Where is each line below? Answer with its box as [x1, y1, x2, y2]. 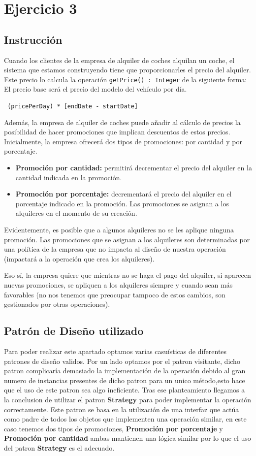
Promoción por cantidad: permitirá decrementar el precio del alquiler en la [15, 163, 252, 173]
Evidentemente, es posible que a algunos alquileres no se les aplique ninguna [4, 225, 234, 235]
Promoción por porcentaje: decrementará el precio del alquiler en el [15, 189, 232, 199]
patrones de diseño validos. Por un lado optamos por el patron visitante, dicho [4, 356, 240, 366]
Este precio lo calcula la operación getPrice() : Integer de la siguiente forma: [4, 74, 247, 84]
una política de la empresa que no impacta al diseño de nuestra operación [4, 244, 226, 254]
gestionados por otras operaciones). [4, 299, 110, 309]
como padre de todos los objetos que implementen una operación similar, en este [4, 414, 247, 424]
